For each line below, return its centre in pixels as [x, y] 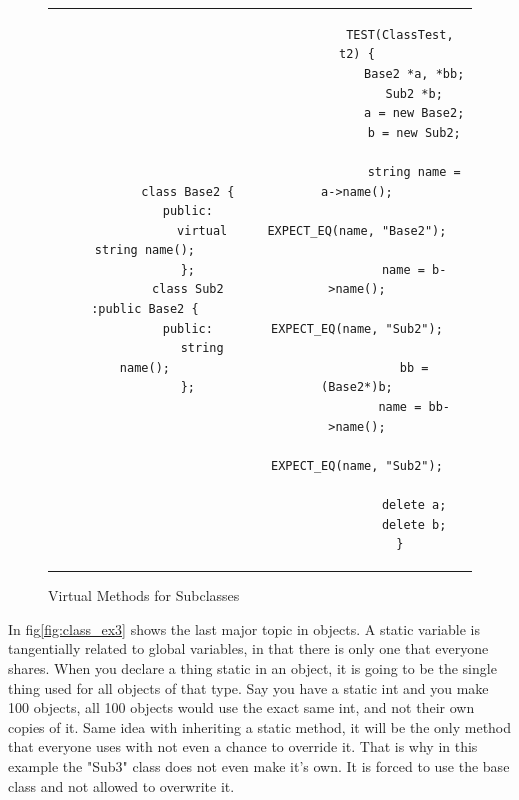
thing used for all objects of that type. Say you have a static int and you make [248, 687]
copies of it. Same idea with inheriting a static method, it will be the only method [260, 726]
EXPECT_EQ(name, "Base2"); [357, 230]
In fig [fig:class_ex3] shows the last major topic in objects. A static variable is [244, 628]
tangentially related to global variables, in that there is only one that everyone [248, 648]
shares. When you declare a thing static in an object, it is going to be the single [252, 668]
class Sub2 [188, 289]
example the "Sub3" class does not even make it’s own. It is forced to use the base [259, 766]
